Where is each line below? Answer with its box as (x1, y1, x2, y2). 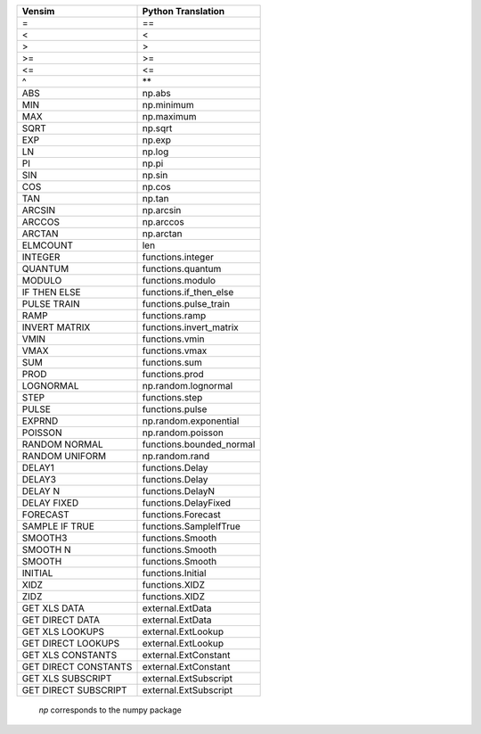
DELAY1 (21, 462, 55, 474)
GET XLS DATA (21, 602, 85, 614)
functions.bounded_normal (142, 438, 256, 450)
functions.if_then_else (142, 286, 234, 298)
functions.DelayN (142, 485, 216, 497)
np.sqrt (142, 122, 173, 134)
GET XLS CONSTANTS (21, 649, 118, 661)
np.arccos (142, 216, 184, 227)
